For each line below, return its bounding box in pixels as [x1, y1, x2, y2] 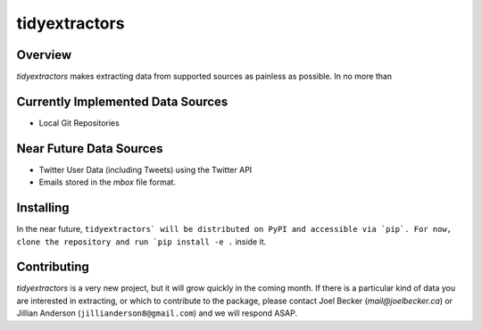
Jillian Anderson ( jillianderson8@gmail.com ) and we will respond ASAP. [16, 308, 298, 318]
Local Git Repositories [38, 117, 120, 128]
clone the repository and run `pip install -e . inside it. [16, 236, 267, 247]
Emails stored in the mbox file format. [38, 177, 177, 187]
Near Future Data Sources [16, 141, 164, 156]
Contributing [16, 260, 89, 275]
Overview [16, 47, 72, 62]
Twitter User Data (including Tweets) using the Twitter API [38, 164, 253, 175]
